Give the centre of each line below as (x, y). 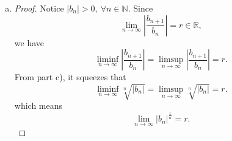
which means (38, 105)
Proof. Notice (39, 8)
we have (29, 42)
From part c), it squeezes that (70, 77)
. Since (140, 8)
